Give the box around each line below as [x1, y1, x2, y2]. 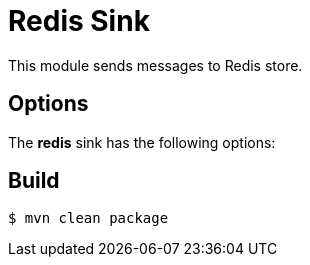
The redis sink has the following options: [8, 133, 276, 151]
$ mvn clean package [8, 210, 169, 227]
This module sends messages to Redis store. [8, 56, 303, 74]
